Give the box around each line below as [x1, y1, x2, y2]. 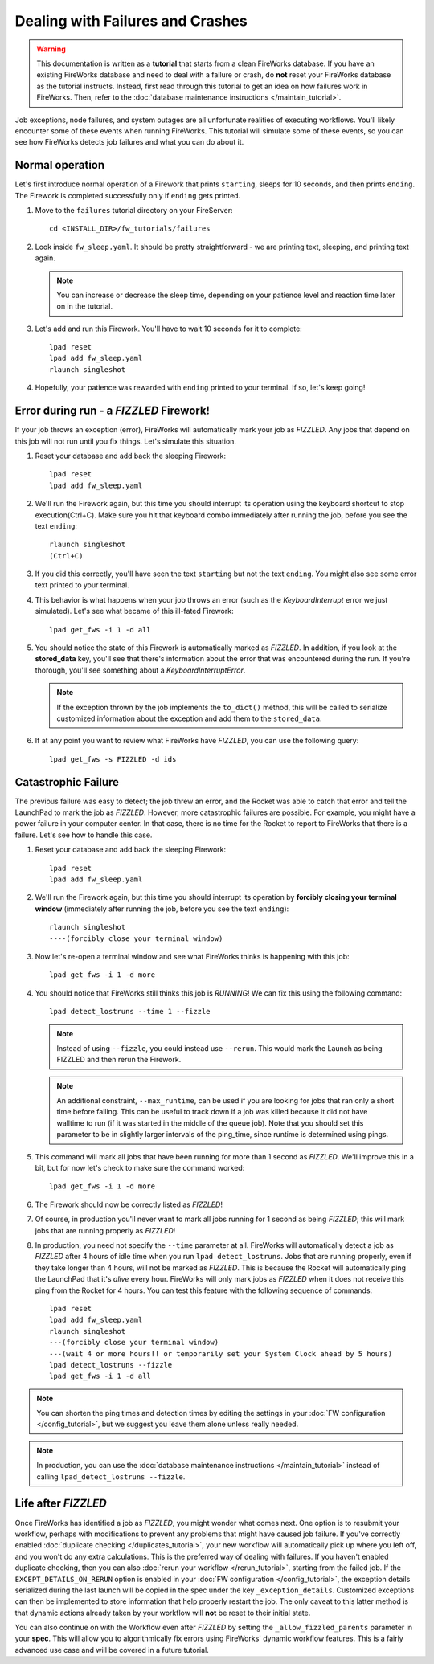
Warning [36, 44, 66, 54]
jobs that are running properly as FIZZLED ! [35, 1225, 176, 1235]
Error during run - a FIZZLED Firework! [14, 404, 211, 418]
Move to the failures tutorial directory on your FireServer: [35, 205, 233, 215]
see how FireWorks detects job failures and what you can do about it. [14, 137, 244, 147]
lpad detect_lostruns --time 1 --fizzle [49, 1007, 211, 1016]
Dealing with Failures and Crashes [14, 12, 248, 30]
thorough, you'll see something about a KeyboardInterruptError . [35, 665, 246, 675]
